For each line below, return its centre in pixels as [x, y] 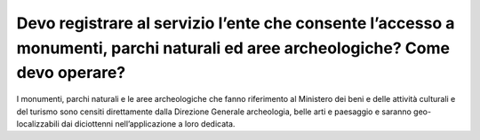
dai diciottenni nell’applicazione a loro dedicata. [148, 123]
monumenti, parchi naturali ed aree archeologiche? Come [233, 48]
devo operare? [71, 73]
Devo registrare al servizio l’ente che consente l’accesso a [236, 23]
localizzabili [38, 123]
